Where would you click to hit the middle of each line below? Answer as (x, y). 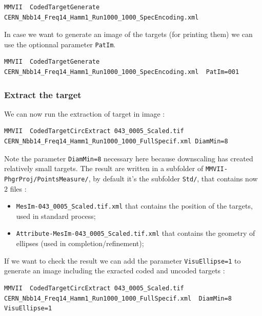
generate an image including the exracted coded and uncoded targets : (115, 271)
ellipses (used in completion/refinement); (80, 243)
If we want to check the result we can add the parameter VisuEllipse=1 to (123, 260)
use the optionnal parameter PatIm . (60, 44)
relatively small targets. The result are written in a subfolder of (104, 168)
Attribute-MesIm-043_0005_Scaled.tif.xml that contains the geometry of (136, 233)
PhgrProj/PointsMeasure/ (46, 179)
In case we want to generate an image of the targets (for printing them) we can (128, 34)
